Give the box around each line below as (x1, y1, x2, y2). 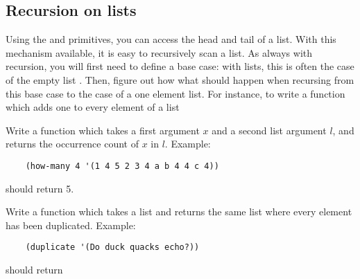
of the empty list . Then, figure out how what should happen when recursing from (6, 72, 354, 87)
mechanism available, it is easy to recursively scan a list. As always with (6, 45, 313, 60)
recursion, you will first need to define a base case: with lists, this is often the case (6, 59, 354, 73)
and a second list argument (212, 123, 327, 137)
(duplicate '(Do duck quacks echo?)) (25, 242, 200, 253)
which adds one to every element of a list (6, 100, 180, 114)
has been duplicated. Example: (6, 217, 136, 232)
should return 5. (6, 181, 74, 195)
